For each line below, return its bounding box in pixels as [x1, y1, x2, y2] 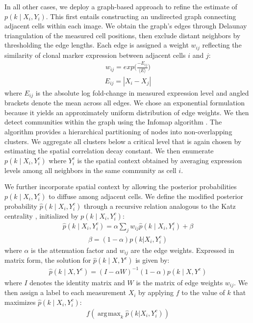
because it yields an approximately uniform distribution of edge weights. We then [4, 107, 249, 117]
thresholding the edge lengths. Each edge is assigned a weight [4, 40, 189, 50]
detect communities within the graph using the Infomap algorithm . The [4, 117, 222, 127]
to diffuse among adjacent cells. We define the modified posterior [49, 191, 243, 201]
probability [4, 200, 37, 211]
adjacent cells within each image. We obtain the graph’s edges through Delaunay [4, 21, 247, 31]
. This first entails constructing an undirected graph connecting [46, 11, 236, 21]
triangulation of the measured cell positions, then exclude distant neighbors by [4, 30, 241, 40]
